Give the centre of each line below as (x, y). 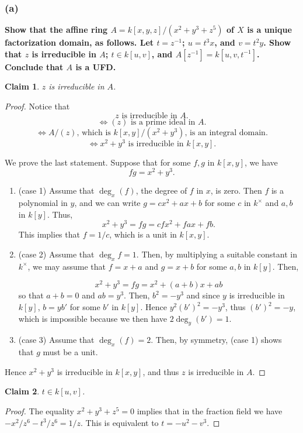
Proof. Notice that (37, 106)
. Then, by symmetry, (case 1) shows (216, 340)
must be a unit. (70, 352)
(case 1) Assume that (56, 190)
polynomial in (43, 203)
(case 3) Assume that (56, 340)
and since (203, 295)
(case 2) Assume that (56, 254)
